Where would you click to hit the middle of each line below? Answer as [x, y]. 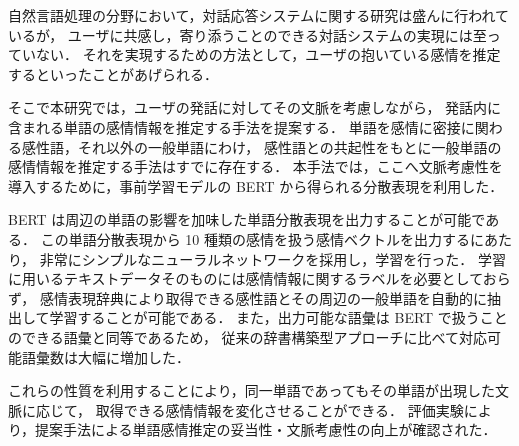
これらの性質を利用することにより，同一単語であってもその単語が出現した [251, 390]
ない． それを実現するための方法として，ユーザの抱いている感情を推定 [268, 54]
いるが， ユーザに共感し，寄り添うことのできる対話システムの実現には [240, 34]
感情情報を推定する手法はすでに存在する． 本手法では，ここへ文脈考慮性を [255, 166]
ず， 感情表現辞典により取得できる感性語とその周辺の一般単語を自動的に [247, 297]
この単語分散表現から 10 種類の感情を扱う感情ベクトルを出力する [255, 238]
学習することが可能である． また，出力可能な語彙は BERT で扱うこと [278, 317]
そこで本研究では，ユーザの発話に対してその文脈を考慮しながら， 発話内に [255, 107]
